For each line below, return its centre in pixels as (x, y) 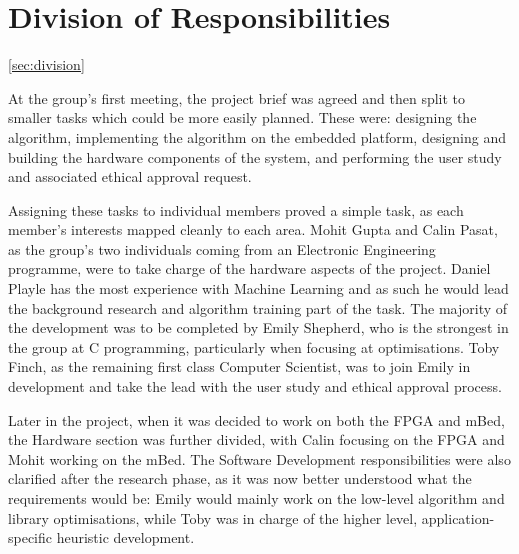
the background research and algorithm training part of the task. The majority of (258, 307)
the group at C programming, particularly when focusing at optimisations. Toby (254, 346)
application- (458, 517)
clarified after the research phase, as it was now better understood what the (240, 478)
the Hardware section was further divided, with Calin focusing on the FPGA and (256, 439)
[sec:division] (46, 64)
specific (30, 537)
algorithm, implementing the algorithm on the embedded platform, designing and (257, 136)
